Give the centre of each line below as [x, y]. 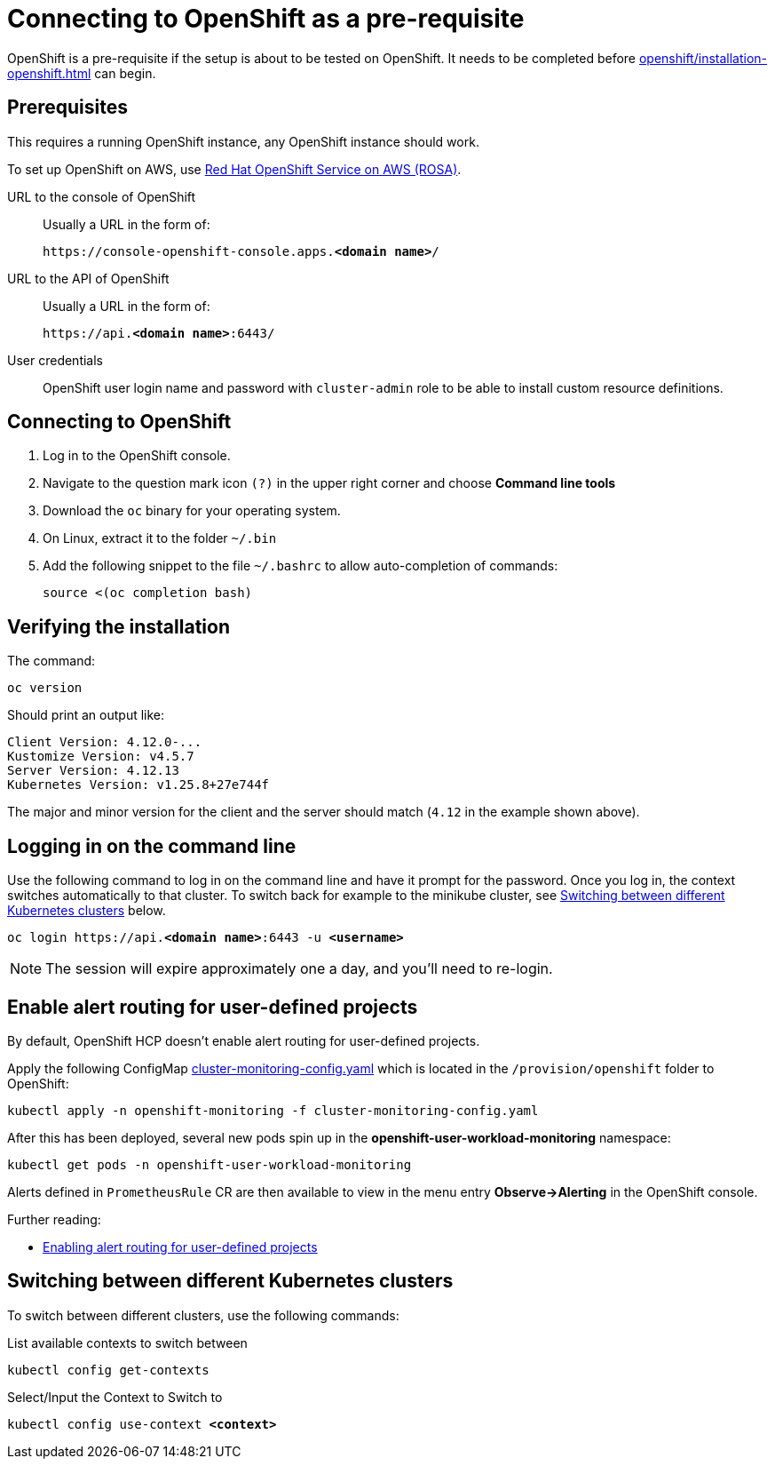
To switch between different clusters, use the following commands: [203, 1315]
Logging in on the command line [152, 846]
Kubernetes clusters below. [87, 911]
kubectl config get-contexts [108, 1370]
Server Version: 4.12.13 [93, 771]
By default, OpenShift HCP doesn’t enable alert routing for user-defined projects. [244, 1040]
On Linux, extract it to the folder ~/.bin [160, 538]
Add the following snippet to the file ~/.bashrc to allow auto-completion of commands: [301, 566]
